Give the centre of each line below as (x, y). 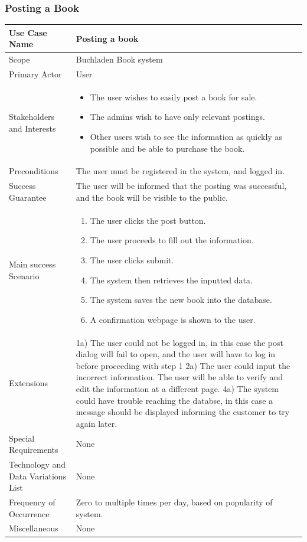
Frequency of (32, 502)
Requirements (34, 450)
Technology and (37, 464)
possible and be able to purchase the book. (167, 148)
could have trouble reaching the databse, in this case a (174, 400)
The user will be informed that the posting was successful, (181, 186)
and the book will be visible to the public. (152, 197)
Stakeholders (32, 117)
